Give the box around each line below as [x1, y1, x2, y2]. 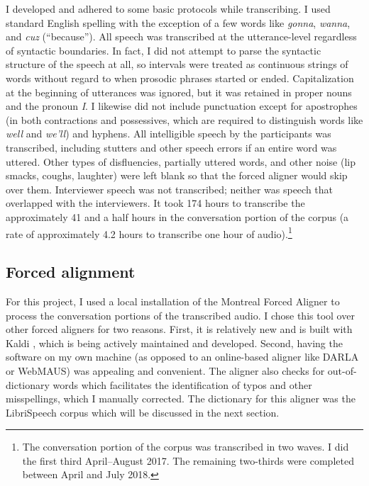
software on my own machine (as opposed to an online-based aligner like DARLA [6, 349, 359, 364]
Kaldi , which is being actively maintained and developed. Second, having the [6, 335, 343, 350]
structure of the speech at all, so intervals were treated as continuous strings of [6, 57, 348, 72]
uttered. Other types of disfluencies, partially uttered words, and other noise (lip [6, 154, 356, 169]
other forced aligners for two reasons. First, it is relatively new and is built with [6, 322, 353, 337]
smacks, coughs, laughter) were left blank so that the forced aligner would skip [6, 168, 348, 183]
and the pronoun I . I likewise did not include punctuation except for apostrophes [6, 98, 358, 113]
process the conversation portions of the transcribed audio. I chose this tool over [6, 307, 355, 322]
